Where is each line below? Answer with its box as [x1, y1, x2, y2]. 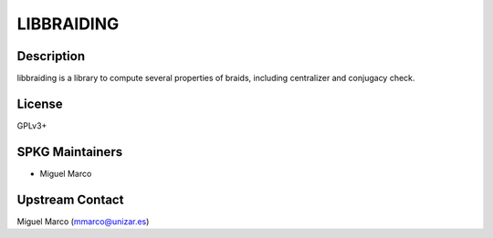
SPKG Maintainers [16, 144, 123, 160]
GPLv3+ [16, 119, 47, 131]
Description [16, 48, 86, 64]
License [16, 96, 63, 111]
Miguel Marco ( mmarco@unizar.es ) [16, 215, 150, 227]
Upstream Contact [16, 191, 124, 207]
